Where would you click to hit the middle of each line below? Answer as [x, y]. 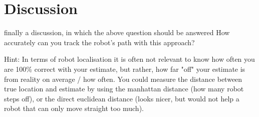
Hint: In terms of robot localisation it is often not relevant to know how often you [129, 59]
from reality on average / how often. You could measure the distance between [123, 79]
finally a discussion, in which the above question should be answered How [117, 32]
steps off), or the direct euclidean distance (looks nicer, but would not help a [122, 98]
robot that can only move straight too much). [74, 108]
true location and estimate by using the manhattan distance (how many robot [124, 89]
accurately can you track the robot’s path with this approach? [99, 42]
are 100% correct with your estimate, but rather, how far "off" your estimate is [125, 69]
